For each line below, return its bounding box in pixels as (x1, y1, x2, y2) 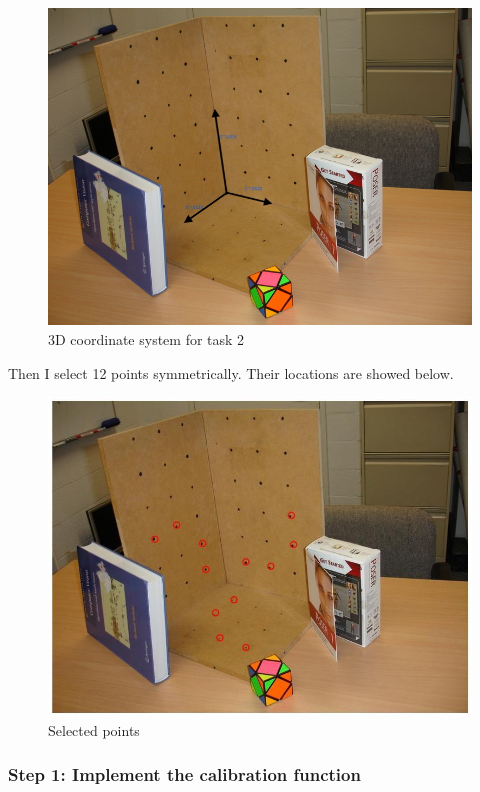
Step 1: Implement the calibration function (8, 762, 361, 787)
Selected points (48, 719, 140, 740)
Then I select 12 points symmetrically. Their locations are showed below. (8, 362, 454, 383)
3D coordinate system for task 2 (48, 329, 245, 350)
